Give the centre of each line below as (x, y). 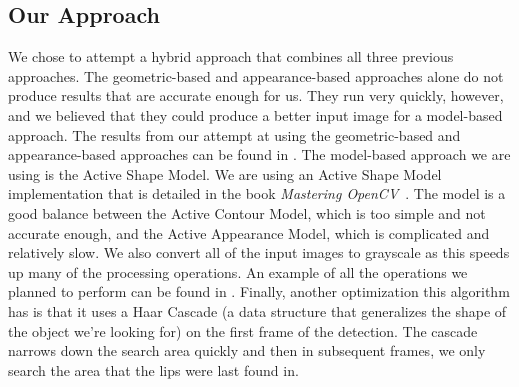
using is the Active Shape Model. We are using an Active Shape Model (225, 173)
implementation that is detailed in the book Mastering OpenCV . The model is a (257, 193)
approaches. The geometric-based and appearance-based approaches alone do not (256, 75)
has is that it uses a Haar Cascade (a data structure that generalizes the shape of (257, 310)
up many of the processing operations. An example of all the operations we (238, 271)
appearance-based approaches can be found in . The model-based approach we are (259, 154)
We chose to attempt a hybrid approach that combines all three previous (231, 56)
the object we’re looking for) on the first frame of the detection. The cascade (243, 330)
